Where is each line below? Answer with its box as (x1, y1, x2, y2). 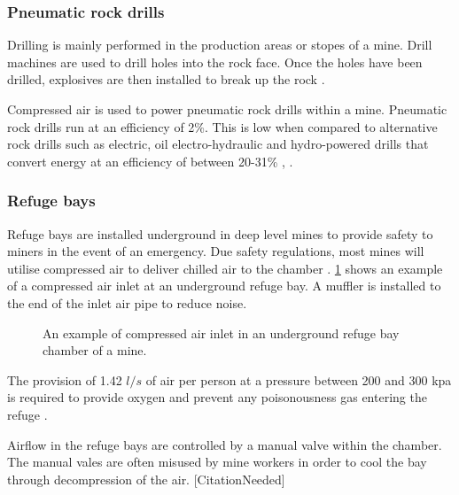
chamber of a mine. (43, 341, 147, 360)
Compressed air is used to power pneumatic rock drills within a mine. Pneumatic (7, 100, 447, 118)
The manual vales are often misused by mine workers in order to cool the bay (7, 452, 427, 471)
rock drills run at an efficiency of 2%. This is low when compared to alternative (7, 117, 438, 135)
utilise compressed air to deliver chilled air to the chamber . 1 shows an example (7, 259, 443, 277)
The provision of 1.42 (7, 370, 122, 389)
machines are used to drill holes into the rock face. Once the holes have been (7, 52, 423, 71)
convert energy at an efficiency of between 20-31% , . (7, 151, 293, 170)
